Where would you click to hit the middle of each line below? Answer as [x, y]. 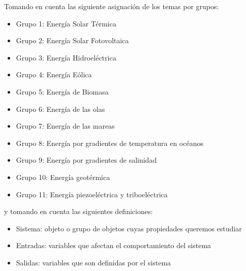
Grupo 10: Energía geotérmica [63, 177]
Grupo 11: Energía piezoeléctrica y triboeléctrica [92, 194]
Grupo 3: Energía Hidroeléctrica [66, 57]
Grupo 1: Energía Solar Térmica [66, 23]
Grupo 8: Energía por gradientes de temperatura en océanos [110, 143]
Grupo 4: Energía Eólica [54, 74]
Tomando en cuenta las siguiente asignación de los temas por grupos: [112, 6]
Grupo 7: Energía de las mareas [65, 126]
